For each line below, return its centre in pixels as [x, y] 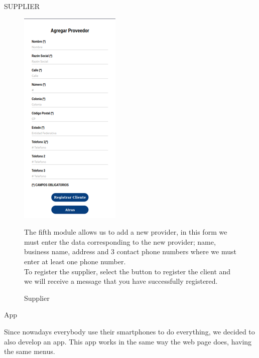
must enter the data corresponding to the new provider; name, [120, 241]
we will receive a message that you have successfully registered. [121, 281]
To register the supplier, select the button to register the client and [127, 271]
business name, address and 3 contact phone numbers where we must [130, 251]
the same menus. [30, 351]
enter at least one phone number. [75, 261]
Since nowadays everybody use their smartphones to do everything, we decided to [129, 331]
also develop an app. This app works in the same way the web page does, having [128, 341]
